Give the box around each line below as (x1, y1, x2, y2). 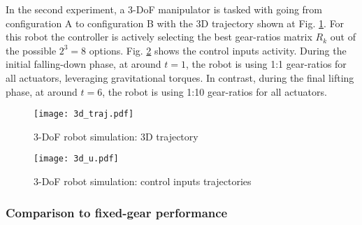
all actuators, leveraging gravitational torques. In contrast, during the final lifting (6, 70, 354, 85)
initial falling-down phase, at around (6, 57, 161, 71)
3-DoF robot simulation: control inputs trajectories (34, 174, 252, 189)
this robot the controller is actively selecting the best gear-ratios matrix (6, 29, 312, 44)
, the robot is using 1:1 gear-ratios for (186, 57, 347, 71)
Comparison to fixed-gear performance (6, 203, 228, 221)
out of (330, 29, 356, 44)
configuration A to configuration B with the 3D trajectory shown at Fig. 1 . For (6, 15, 345, 30)
